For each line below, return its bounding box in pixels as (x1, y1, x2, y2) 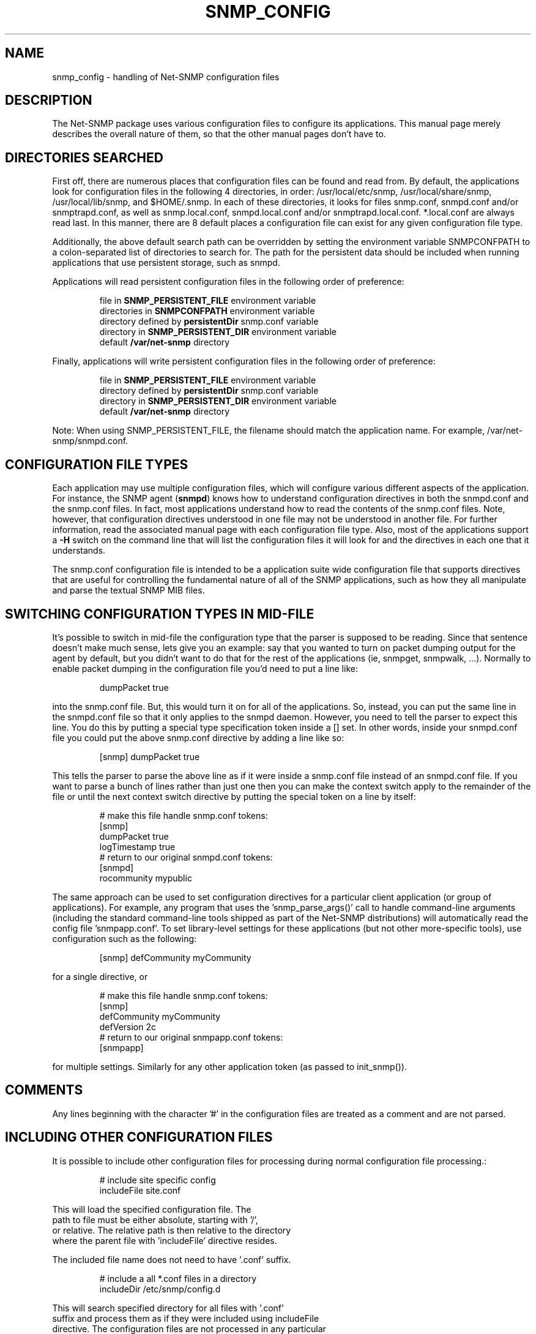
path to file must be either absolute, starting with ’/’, (52, 1214, 258, 1225)
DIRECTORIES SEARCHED (5, 149, 163, 165)
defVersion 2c (99, 1021, 157, 1032)
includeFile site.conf (99, 1185, 181, 1196)
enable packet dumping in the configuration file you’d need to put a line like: (52, 663, 358, 674)
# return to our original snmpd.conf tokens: (99, 851, 273, 862)
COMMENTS (5, 1082, 83, 1098)
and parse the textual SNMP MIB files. (52, 585, 205, 596)
